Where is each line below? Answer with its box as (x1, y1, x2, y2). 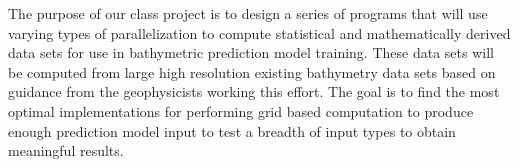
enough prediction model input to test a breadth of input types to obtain (8, 120, 456, 141)
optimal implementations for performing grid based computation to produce (8, 100, 474, 121)
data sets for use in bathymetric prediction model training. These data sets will (8, 42, 494, 63)
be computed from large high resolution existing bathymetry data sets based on (8, 61, 496, 82)
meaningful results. (8, 140, 124, 161)
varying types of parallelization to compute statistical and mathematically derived (8, 22, 511, 43)
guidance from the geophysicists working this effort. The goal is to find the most (8, 81, 500, 102)
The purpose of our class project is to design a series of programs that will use (8, 3, 488, 23)
